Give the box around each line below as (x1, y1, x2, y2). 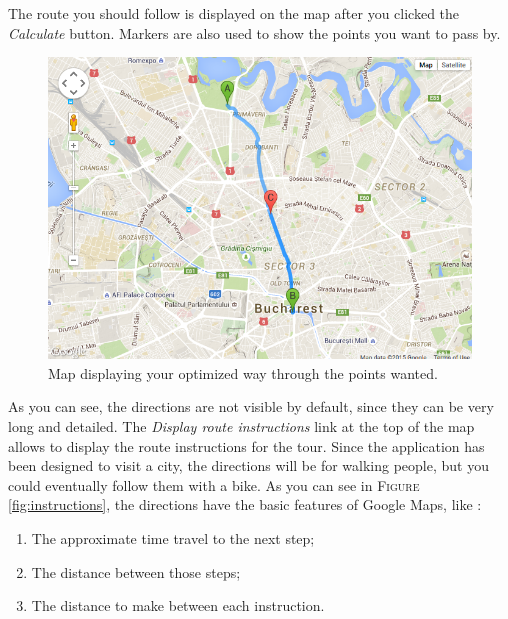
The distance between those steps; (31, 561, 241, 582)
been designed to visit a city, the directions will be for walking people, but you (8, 455, 489, 476)
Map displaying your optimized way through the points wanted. (48, 362, 438, 383)
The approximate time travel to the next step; (31, 527, 315, 548)
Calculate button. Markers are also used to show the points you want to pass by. (8, 22, 501, 43)
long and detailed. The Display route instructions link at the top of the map (8, 415, 475, 436)
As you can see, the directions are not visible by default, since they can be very (8, 396, 494, 417)
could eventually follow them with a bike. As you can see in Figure (8, 474, 420, 495)
